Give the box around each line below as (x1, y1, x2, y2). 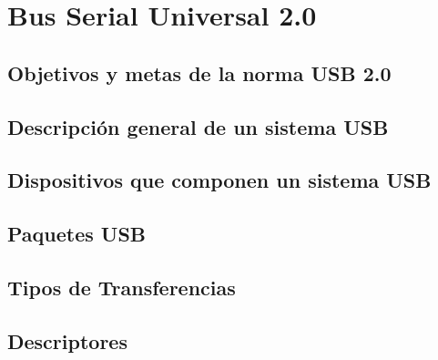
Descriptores (7, 326, 127, 355)
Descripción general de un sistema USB (7, 112, 389, 140)
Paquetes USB (7, 220, 147, 248)
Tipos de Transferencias (7, 273, 236, 301)
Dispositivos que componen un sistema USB (7, 166, 432, 194)
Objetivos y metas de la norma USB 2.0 (7, 58, 392, 87)
